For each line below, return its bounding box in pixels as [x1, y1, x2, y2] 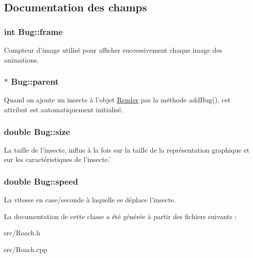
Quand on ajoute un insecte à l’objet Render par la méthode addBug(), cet [4, 95, 231, 105]
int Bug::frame [4, 25, 63, 37]
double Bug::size [4, 125, 70, 137]
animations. [4, 54, 39, 64]
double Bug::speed [4, 175, 78, 187]
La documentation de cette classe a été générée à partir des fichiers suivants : [4, 211, 237, 221]
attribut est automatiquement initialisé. [4, 104, 124, 114]
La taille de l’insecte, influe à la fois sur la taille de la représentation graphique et [4, 144, 250, 155]
